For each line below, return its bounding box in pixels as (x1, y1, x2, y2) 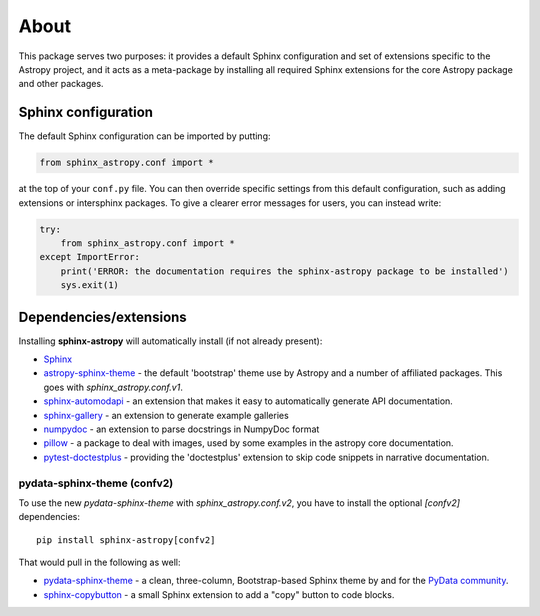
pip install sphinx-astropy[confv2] (36, 534, 216, 545)
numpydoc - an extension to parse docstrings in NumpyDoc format (43, 423, 320, 435)
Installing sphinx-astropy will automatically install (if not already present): (18, 335, 323, 347)
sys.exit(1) (60, 280, 120, 291)
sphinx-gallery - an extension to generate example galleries (43, 409, 289, 421)
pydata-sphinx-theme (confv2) (18, 476, 174, 490)
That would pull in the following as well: (18, 556, 181, 569)
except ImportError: (39, 251, 140, 263)
